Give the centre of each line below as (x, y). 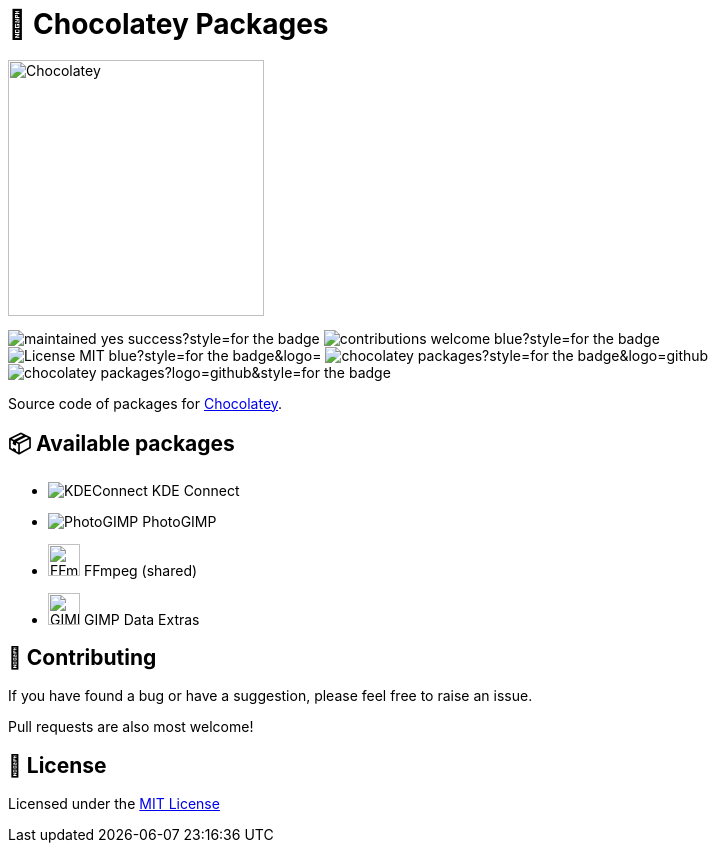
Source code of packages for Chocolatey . (145, 403)
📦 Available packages (121, 444)
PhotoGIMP (179, 521)
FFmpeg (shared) (140, 570)
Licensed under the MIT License (114, 804)
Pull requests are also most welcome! (131, 727)
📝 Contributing (82, 658)
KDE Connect (195, 490)
